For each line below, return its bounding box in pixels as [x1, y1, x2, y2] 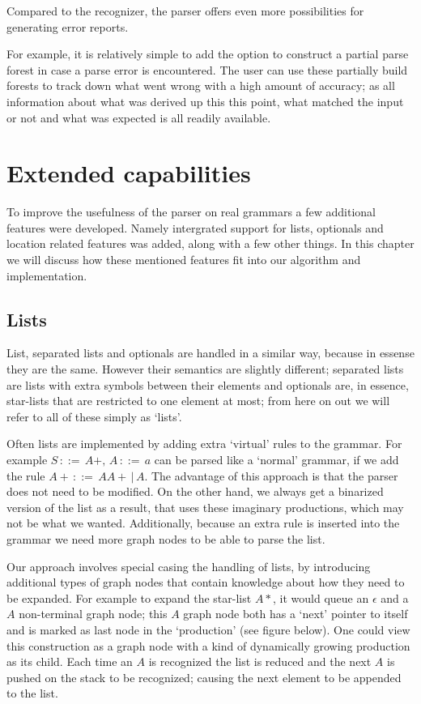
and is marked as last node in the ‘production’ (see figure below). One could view [6, 621, 410, 638]
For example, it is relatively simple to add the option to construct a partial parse [6, 45, 409, 62]
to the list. [6, 685, 58, 702]
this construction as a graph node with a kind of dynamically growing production [6, 637, 410, 654]
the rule [6, 467, 45, 484]
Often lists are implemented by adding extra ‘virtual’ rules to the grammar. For [6, 435, 402, 452]
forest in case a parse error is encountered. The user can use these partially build [6, 61, 408, 78]
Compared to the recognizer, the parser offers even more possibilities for [6, 2, 364, 19]
